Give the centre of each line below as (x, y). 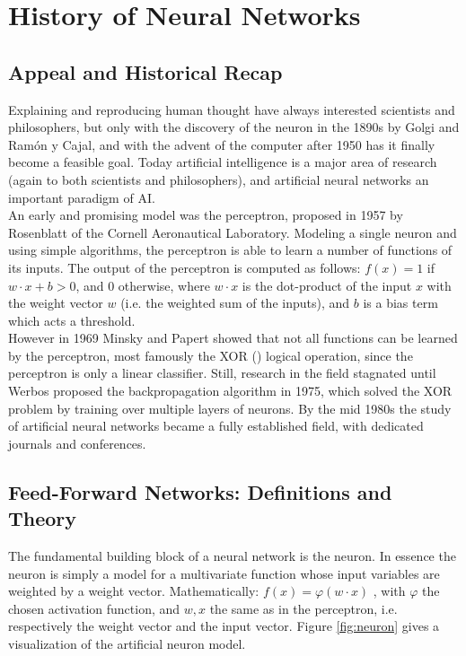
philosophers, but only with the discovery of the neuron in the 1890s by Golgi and (234, 127)
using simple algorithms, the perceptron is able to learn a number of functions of (230, 250)
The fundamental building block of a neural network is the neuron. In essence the (232, 556)
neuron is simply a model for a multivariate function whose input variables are (224, 573)
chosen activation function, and (94, 608)
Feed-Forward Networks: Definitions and (200, 491)
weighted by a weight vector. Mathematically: (134, 591)
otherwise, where (164, 285)
